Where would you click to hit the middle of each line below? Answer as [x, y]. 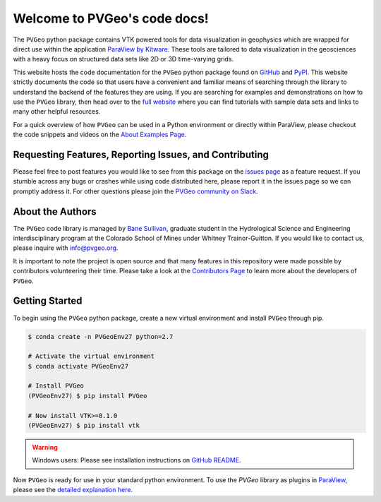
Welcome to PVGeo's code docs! [111, 18]
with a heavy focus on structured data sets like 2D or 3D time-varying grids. [123, 59]
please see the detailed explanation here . [73, 490]
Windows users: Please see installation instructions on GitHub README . [137, 460]
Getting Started [48, 301]
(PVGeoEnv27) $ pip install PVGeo [87, 396]
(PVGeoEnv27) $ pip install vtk [84, 426]
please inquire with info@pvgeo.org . [66, 248]
